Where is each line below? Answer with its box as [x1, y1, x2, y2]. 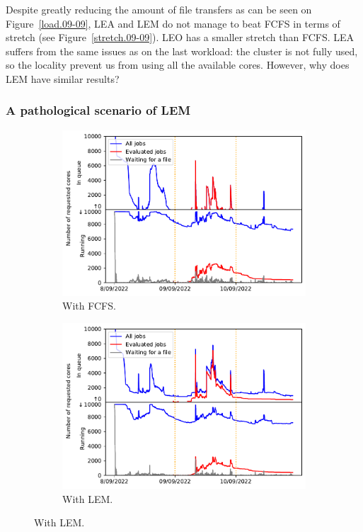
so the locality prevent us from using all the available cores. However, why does [6, 57, 350, 72]
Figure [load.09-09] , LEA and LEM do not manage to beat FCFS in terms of [6, 16, 340, 30]
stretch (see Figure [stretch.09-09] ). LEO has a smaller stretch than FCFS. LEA [6, 30, 355, 45]
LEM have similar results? [6, 71, 120, 86]
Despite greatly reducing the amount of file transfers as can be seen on [6, 2, 312, 16]
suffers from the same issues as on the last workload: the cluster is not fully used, [6, 43, 358, 58]
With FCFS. [62, 298, 116, 313]
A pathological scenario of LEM [6, 101, 191, 119]
